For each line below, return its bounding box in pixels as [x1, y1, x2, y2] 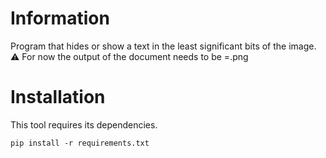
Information [10, 7, 110, 30]
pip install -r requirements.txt [10, 138, 150, 148]
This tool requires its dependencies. [10, 118, 158, 131]
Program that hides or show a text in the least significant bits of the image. [10, 40, 317, 52]
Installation [10, 86, 106, 109]
